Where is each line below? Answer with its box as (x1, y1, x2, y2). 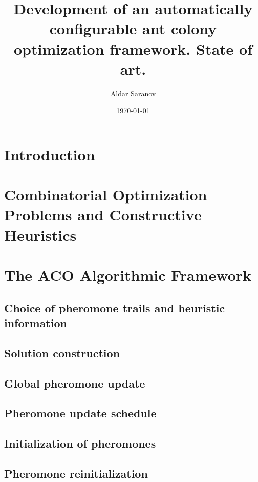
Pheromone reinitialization (4, 465, 148, 481)
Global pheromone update (4, 375, 145, 391)
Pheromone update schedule (4, 405, 157, 421)
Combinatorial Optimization (4, 184, 207, 205)
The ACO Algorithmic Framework (4, 265, 252, 285)
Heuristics (4, 224, 77, 245)
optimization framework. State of (13, 38, 253, 59)
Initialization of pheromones (4, 435, 156, 451)
